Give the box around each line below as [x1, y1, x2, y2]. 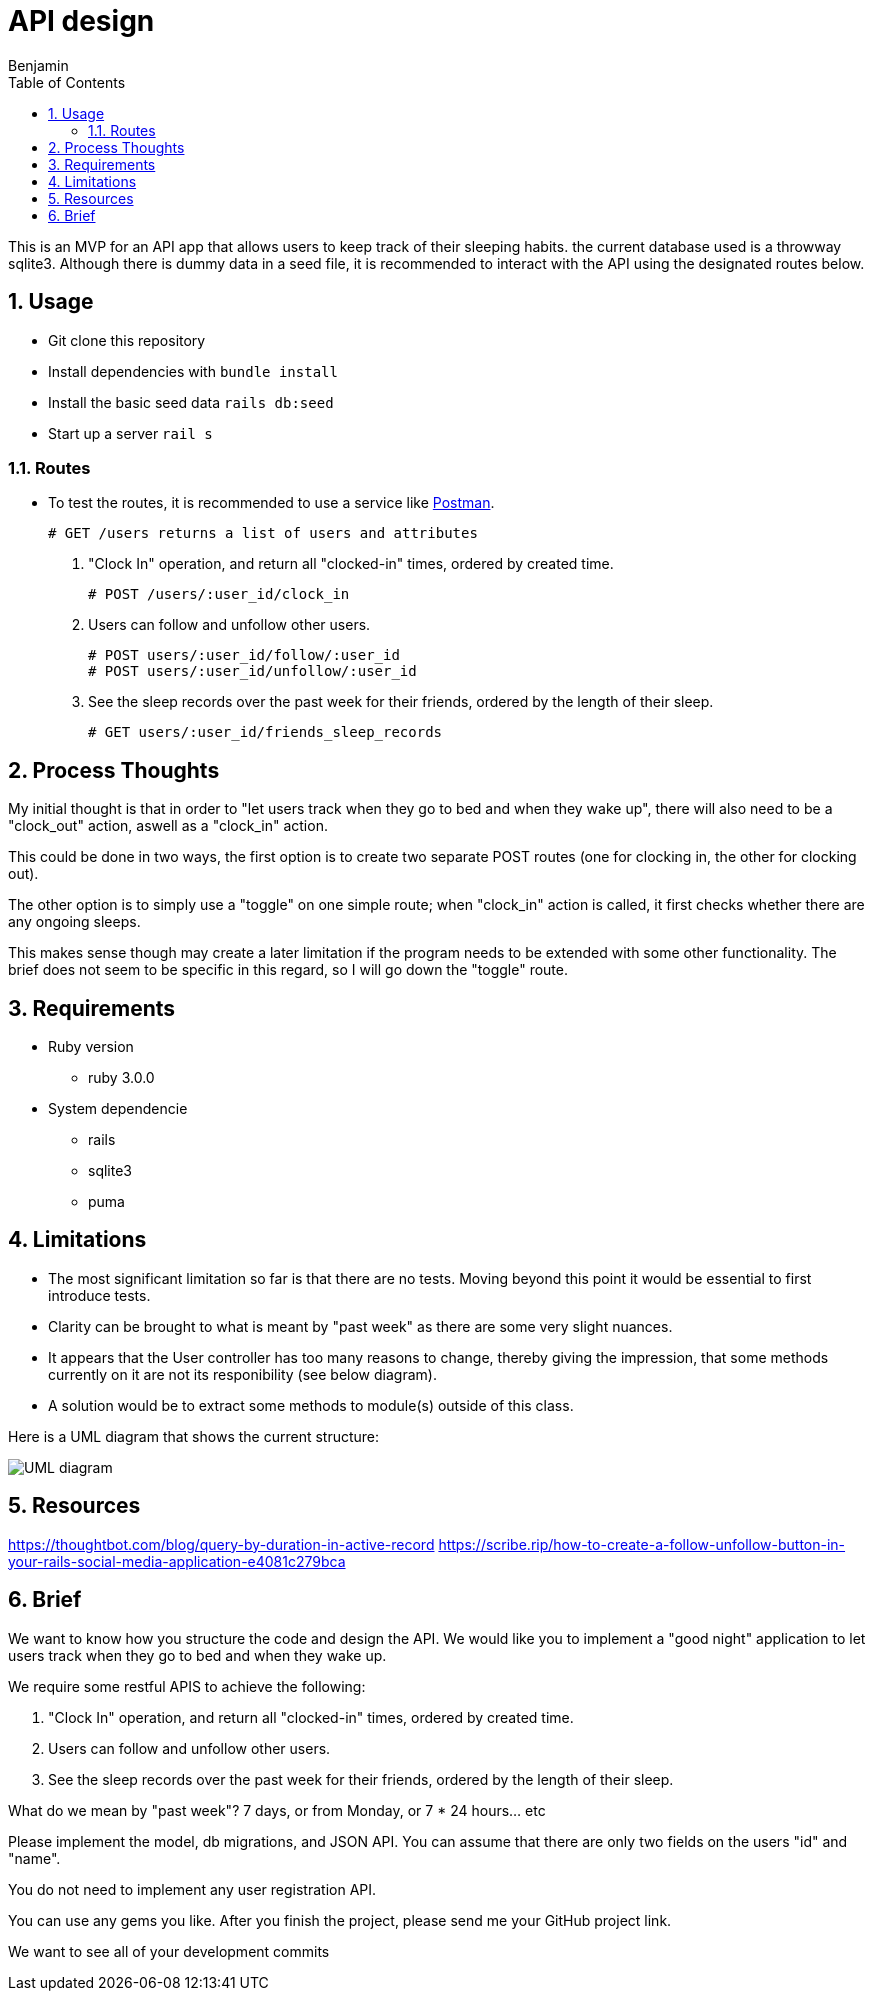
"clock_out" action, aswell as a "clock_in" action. [8, 817, 328, 835]
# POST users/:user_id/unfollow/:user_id [88, 663, 417, 680]
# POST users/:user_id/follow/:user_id [88, 647, 400, 664]
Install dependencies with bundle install [48, 362, 338, 380]
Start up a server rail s [48, 424, 213, 442]
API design [8, 4, 155, 38]
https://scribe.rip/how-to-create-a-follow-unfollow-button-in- [438, 1535, 846, 1553]
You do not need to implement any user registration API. [8, 1880, 377, 1898]
